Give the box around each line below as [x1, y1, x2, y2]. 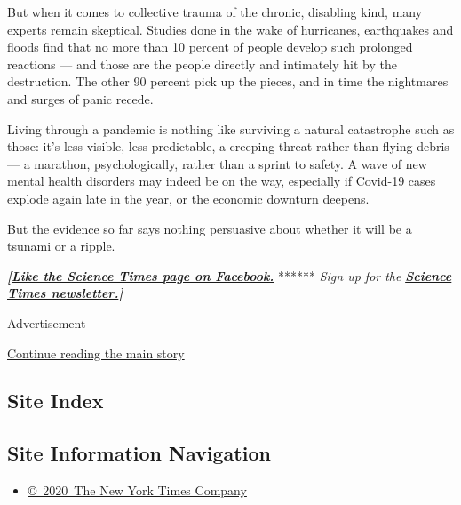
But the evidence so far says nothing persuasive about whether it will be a [7, 219, 412, 237]
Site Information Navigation [7, 439, 271, 467]
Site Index [7, 387, 104, 414]
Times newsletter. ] [7, 284, 123, 302]
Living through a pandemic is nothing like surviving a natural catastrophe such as [7, 119, 455, 138]
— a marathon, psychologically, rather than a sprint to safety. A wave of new [7, 154, 427, 172]
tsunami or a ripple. [7, 236, 115, 255]
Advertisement [7, 313, 86, 332]
